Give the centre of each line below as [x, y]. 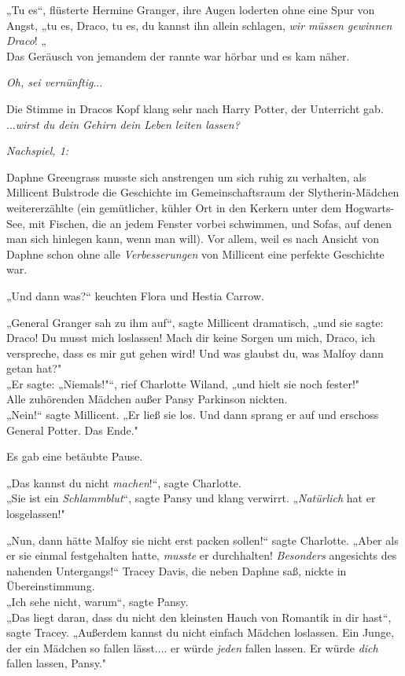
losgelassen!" [36, 514]
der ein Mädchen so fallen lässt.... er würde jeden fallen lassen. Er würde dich [192, 647]
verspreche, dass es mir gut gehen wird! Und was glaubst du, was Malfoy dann [195, 353]
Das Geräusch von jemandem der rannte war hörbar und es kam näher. [178, 55]
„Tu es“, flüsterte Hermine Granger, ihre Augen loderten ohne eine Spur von [191, 9]
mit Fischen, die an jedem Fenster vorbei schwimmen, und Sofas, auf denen [210, 223]
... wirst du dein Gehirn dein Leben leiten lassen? [123, 124]
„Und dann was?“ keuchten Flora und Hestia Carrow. [135, 295]
